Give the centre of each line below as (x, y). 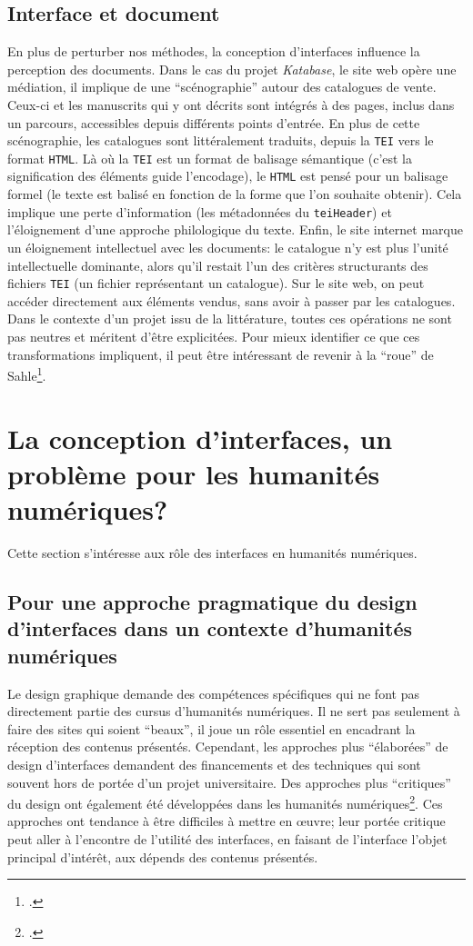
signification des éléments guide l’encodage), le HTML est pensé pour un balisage (228, 176)
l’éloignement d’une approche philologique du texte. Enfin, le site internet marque (235, 229)
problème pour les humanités (194, 473)
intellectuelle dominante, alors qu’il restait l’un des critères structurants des (218, 265)
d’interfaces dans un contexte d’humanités (210, 628)
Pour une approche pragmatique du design (212, 601)
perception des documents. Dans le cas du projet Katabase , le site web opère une (232, 69)
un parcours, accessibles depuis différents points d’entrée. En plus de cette (214, 122)
